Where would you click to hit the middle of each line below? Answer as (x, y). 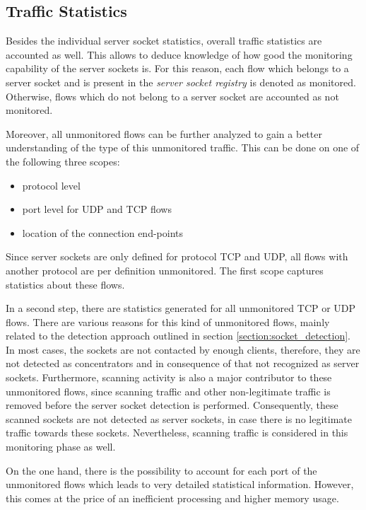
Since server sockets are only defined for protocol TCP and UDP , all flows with (177, 256)
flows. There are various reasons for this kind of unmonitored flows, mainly (168, 321)
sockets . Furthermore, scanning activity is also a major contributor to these (169, 377)
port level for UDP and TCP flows (97, 209)
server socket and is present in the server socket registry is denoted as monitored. (181, 82)
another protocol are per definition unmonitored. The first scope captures (165, 270)
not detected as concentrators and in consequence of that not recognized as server (183, 363)
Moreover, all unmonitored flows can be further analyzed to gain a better (164, 133)
